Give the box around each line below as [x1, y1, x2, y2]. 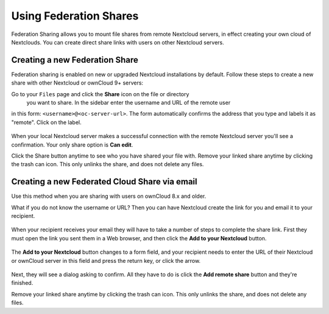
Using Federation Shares [11, 9, 139, 23]
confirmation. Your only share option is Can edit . [11, 141, 133, 148]
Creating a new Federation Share [11, 55, 138, 65]
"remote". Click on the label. [11, 119, 82, 126]
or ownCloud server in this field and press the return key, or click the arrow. [11, 257, 201, 264]
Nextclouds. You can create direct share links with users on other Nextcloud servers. [11, 38, 225, 46]
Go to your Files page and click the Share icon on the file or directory [11, 90, 189, 97]
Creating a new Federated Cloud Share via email [11, 176, 197, 187]
